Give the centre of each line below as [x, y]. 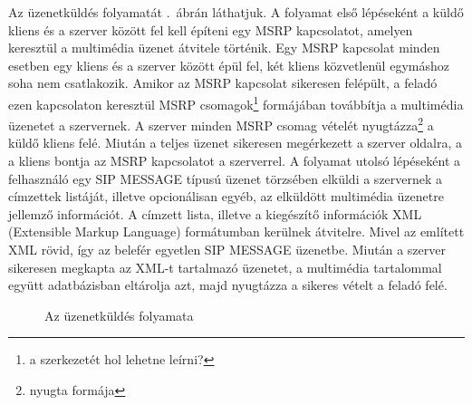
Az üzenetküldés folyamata [119, 315]
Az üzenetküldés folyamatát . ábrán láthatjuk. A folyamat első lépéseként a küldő [236, 12]
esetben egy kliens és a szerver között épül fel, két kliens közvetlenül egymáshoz [229, 65]
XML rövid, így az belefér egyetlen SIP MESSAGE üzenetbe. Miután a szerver [227, 250]
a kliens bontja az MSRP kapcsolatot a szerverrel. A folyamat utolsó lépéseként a [235, 161]
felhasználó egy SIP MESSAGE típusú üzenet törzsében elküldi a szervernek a [226, 178]
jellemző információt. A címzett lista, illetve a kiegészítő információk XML [215, 213]
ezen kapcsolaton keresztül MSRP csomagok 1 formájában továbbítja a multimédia [236, 102]
